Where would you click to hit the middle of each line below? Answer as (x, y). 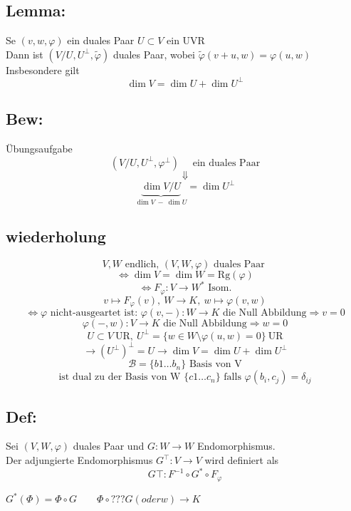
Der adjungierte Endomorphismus (79, 460)
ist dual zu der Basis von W (120, 377)
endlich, (142, 264)
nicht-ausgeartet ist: (94, 313)
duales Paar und (109, 446)
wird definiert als (242, 460)
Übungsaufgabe (39, 149)
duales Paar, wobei (154, 54)
